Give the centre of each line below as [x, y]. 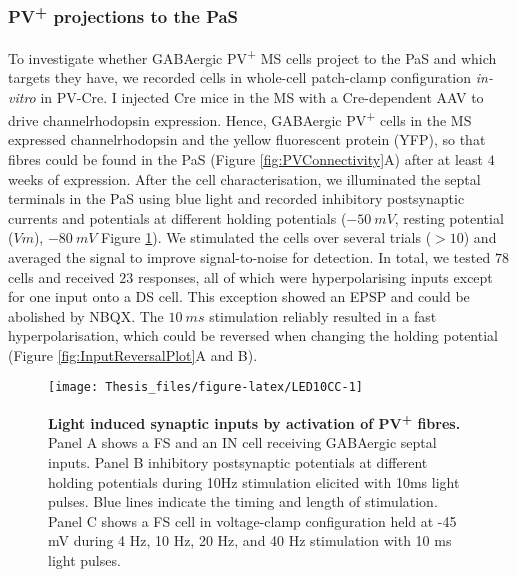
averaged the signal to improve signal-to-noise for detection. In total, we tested [249, 256]
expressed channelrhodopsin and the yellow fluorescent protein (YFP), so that [247, 139]
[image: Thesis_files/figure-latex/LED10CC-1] [205, 387]
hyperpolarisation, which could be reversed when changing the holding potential [253, 335]
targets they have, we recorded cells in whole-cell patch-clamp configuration [240, 76]
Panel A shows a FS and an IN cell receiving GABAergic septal [242, 442]
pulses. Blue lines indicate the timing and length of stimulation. [243, 501]
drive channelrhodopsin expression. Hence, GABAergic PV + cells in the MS [240, 118]
